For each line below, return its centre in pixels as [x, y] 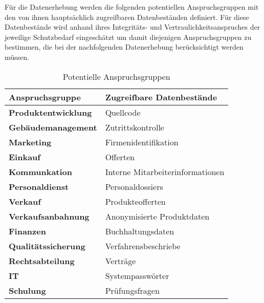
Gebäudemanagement [53, 127]
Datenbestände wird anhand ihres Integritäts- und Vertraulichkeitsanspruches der [133, 27]
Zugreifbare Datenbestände [161, 97]
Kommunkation [41, 171]
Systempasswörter [137, 275]
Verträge [120, 261]
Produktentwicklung [50, 112]
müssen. [17, 57]
